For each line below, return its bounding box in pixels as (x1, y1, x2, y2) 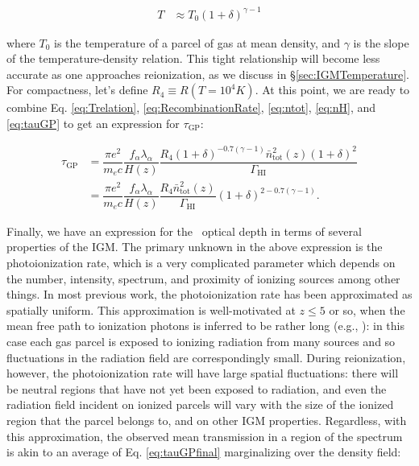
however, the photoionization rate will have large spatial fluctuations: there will (6, 365, 399, 381)
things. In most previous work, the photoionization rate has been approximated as (6, 286, 413, 303)
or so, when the (329, 301, 405, 318)
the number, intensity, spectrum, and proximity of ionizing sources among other (6, 270, 400, 287)
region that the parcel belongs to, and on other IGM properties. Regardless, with (6, 411, 407, 428)
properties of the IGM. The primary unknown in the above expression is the (6, 238, 383, 255)
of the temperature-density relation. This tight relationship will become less (6, 50, 380, 67)
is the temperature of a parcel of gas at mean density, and (54, 34, 341, 51)
